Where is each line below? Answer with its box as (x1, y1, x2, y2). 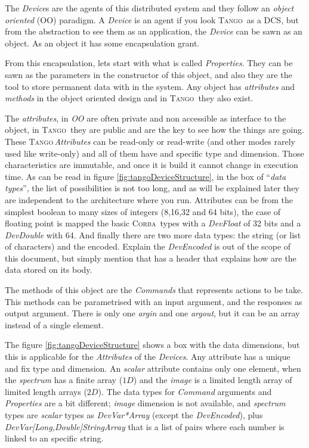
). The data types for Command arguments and (98, 385, 272, 397)
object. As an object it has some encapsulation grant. (5, 36, 200, 49)
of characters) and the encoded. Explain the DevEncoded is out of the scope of (5, 240, 291, 253)
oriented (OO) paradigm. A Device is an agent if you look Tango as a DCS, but (5, 13, 299, 26)
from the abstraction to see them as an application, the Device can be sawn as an (5, 25, 302, 38)
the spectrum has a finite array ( (5, 374, 123, 386)
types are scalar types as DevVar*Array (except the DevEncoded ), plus (5, 409, 263, 421)
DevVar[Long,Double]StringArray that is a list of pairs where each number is (5, 420, 285, 433)
